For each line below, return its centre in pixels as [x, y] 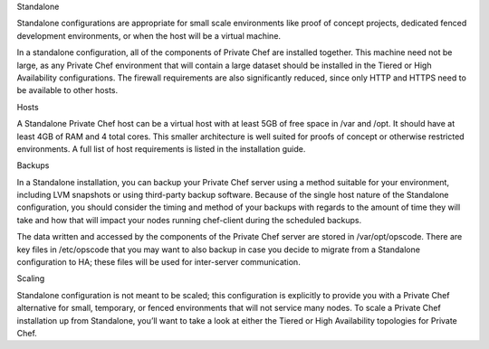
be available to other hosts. [67, 90]
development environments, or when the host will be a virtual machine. [149, 35]
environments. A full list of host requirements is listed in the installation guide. [161, 148]
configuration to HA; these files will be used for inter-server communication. [158, 262]
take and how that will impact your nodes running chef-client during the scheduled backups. [189, 220]
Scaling [31, 278]
